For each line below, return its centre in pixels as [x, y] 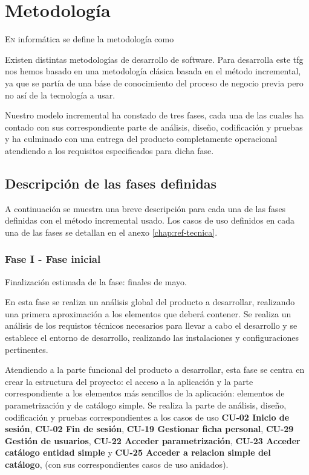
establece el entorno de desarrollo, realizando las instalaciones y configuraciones [152, 338]
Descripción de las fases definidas [111, 183]
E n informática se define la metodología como [89, 39]
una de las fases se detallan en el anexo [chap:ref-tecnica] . [111, 232]
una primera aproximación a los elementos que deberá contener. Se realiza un [148, 313]
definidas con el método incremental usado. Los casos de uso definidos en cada [150, 220]
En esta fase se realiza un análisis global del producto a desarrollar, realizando [150, 302]
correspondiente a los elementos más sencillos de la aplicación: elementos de [145, 393]
